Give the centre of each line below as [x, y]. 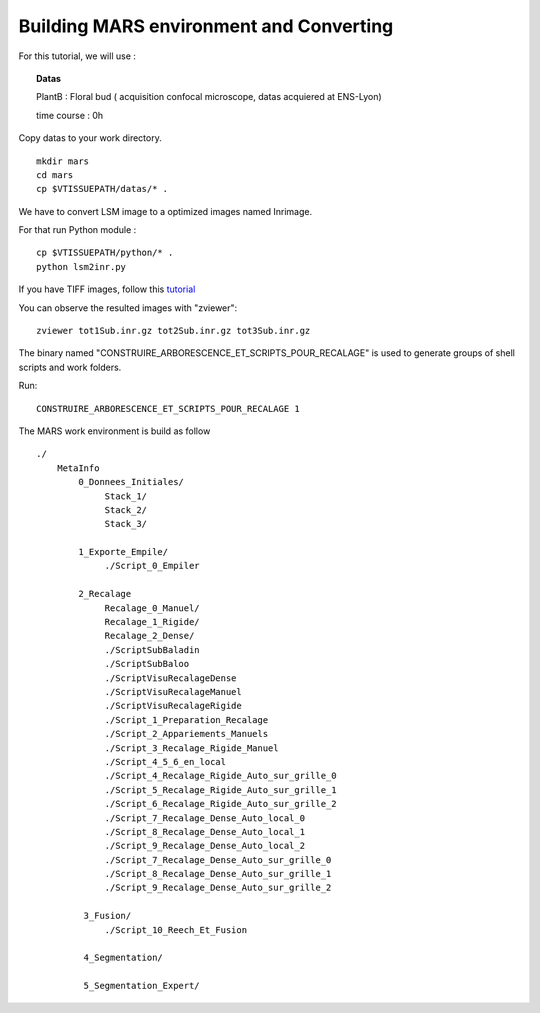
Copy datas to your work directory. [90, 138]
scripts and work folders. [70, 367]
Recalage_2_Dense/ [149, 636]
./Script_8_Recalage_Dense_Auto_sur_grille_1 [218, 874]
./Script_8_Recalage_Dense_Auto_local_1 [204, 831]
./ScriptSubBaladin [152, 649]
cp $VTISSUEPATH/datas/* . [102, 189]
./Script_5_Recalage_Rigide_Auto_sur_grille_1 [220, 789]
